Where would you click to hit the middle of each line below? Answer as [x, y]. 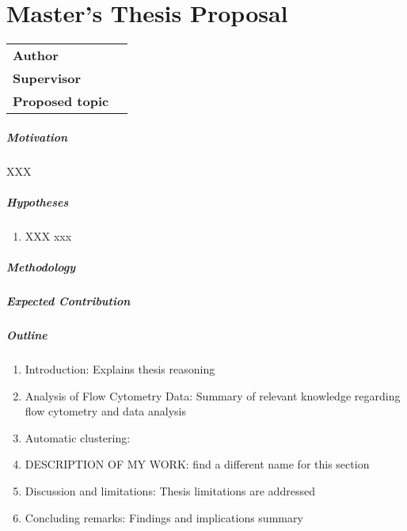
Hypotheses [38, 201]
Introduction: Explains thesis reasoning [120, 368]
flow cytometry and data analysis [105, 411]
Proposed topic [61, 101]
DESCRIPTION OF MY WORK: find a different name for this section [197, 464]
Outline [27, 334]
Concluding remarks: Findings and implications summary [164, 517]
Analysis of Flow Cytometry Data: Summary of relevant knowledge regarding [213, 395]
